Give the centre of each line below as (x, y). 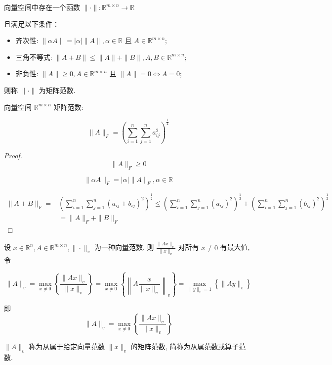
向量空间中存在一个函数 (42, 7)
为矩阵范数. (57, 90)
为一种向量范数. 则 (124, 247)
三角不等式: (34, 57)
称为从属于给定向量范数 (67, 346)
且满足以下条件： (32, 23)
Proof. (13, 156)
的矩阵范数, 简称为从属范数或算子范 (188, 346)
